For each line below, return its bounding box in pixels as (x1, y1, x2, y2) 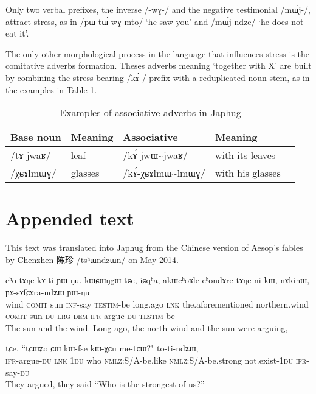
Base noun (10, 130, 61, 144)
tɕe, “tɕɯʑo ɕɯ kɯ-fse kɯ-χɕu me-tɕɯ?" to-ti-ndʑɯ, (5, 342, 199, 354)
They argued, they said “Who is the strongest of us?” (5, 378, 205, 390)
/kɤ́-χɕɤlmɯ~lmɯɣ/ (123, 166, 205, 180)
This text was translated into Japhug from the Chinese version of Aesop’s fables (5, 241, 303, 254)
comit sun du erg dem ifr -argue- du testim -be (5, 309, 175, 322)
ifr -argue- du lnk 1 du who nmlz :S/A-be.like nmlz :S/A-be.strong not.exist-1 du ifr (5, 354, 307, 367)
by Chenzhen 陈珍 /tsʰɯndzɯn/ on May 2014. (5, 253, 179, 266)
